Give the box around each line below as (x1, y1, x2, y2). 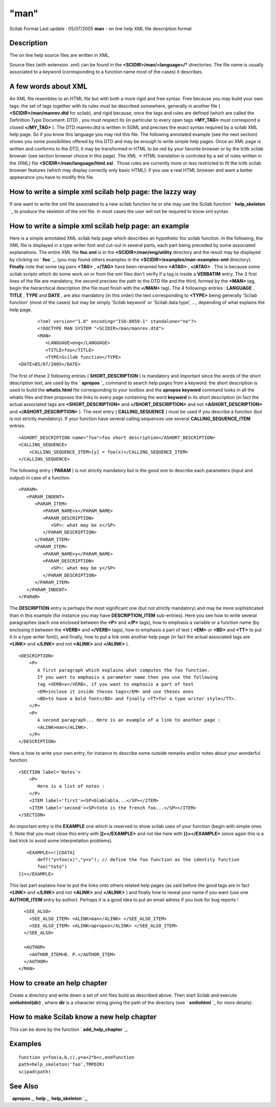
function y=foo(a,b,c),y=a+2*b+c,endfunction (18, 1054, 135, 1060)
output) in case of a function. (9, 474, 71, 480)
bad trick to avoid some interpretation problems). (9, 838, 113, 844)
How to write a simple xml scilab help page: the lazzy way (9, 188, 197, 196)
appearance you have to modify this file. (9, 174, 95, 180)
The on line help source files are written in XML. (9, 52, 110, 58)
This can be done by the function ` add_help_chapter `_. (9, 1026, 129, 1032)
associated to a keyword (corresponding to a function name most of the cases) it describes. (9, 69, 203, 75)
